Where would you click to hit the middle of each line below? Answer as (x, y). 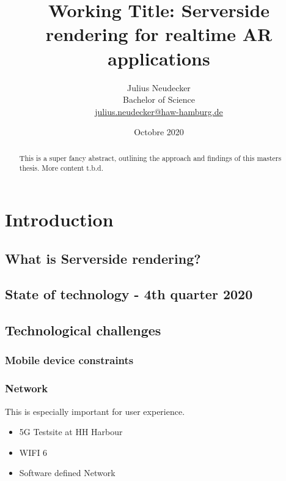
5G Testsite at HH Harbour (71, 432)
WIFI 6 (33, 452)
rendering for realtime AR (159, 34)
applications (159, 58)
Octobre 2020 (159, 132)
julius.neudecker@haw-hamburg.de (159, 111)
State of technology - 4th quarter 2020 (129, 294)
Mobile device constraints (69, 360)
